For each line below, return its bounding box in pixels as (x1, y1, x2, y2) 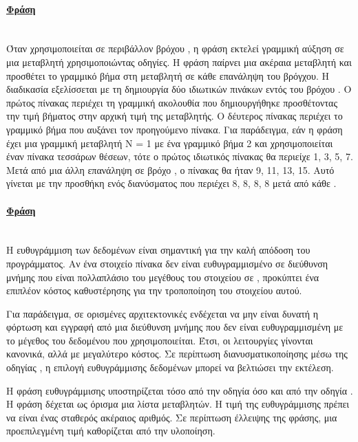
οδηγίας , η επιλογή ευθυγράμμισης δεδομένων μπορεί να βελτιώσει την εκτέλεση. (6, 360, 334, 375)
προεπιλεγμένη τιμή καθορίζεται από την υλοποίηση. (6, 423, 215, 438)
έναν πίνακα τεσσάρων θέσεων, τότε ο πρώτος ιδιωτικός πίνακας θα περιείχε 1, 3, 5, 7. (6, 149, 353, 164)
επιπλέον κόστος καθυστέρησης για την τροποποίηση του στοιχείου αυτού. (6, 283, 302, 298)
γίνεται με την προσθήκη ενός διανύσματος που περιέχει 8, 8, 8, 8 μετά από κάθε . (6, 176, 337, 190)
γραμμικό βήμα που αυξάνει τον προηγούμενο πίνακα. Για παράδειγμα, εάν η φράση (6, 122, 343, 136)
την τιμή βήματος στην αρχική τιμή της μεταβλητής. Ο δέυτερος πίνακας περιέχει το (6, 109, 343, 123)
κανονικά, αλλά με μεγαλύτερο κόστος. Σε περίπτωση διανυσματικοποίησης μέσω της (6, 346, 348, 361)
